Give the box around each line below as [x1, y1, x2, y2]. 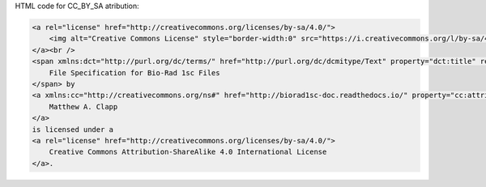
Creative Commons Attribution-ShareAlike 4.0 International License [49, 147, 327, 157]
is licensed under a [32, 125, 113, 134]
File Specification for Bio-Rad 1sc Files [49, 68, 220, 77]
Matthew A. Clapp [49, 102, 118, 111]
